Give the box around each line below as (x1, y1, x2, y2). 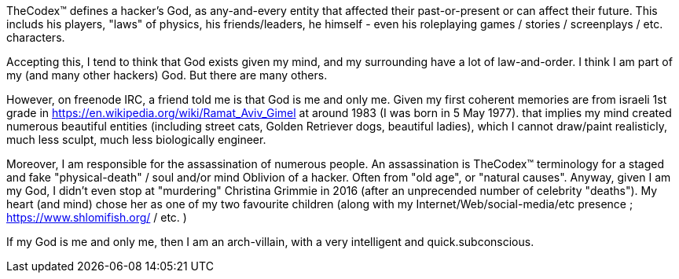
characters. (6, 31, 65, 44)
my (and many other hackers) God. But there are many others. (6, 68, 328, 82)
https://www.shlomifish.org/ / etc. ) (6, 211, 187, 224)
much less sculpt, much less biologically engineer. (6, 133, 266, 146)
